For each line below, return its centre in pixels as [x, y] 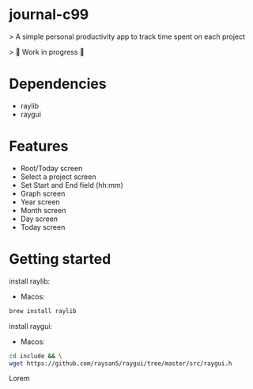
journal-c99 [49, 15]
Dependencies [58, 84]
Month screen [43, 210]
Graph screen [43, 193]
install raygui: [31, 326]
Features [39, 146]
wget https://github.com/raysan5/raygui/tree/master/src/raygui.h [121, 363]
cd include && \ [36, 356]
